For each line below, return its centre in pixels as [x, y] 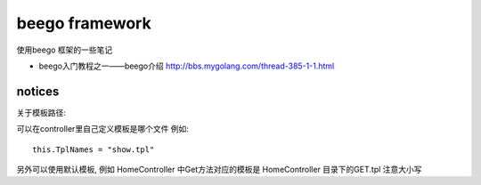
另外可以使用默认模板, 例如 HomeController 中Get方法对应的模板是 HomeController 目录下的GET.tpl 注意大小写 [219, 170]
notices [38, 91]
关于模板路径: [41, 112]
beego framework [84, 23]
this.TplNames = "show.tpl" [94, 149]
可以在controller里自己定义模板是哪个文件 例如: [102, 129]
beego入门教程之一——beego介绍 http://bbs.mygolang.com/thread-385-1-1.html [187, 66]
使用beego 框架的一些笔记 [65, 50]
